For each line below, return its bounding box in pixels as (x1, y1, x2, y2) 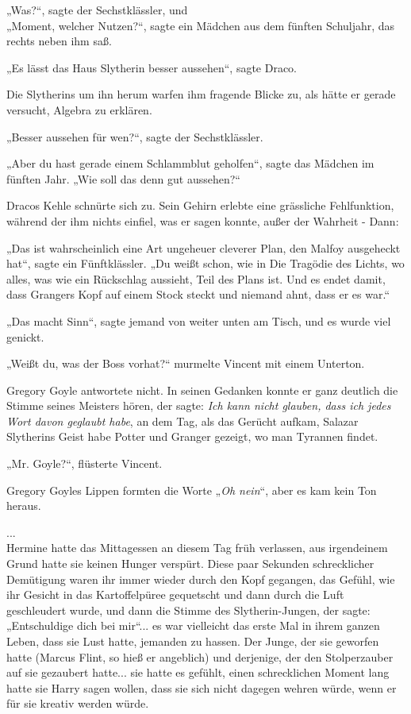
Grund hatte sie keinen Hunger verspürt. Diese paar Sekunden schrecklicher (6, 555, 375, 572)
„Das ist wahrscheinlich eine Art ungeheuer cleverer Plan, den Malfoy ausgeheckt (6, 239, 401, 256)
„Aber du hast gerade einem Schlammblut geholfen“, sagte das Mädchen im (6, 155, 375, 172)
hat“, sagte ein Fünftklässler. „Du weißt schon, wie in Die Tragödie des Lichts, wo (6, 255, 405, 272)
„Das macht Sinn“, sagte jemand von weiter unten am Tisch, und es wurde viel (6, 312, 391, 329)
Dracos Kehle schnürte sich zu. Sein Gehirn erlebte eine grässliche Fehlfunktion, (6, 197, 394, 214)
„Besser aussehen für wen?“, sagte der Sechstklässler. (6, 128, 263, 145)
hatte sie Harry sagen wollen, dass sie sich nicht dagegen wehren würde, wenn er (6, 679, 397, 696)
